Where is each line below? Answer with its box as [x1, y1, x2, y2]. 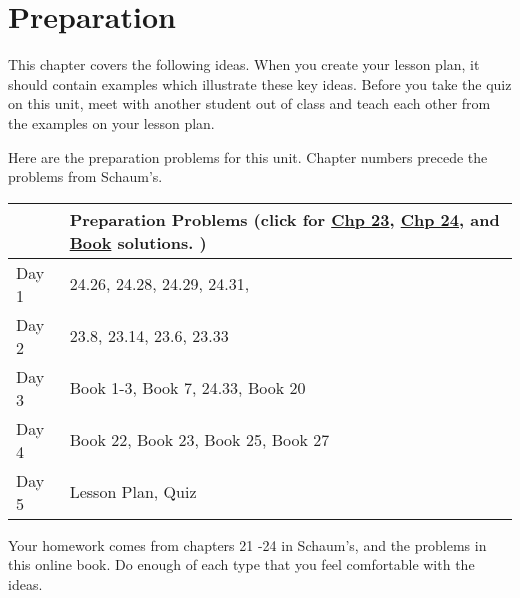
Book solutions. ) [69, 230, 207, 254]
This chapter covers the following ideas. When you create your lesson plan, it [8, 54, 480, 75]
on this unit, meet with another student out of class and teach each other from [8, 93, 491, 114]
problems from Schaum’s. [8, 166, 163, 187]
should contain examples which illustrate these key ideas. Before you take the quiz [8, 73, 512, 94]
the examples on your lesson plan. [8, 112, 215, 133]
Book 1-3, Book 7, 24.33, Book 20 [69, 376, 306, 400]
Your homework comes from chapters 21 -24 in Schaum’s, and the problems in [8, 534, 487, 555]
